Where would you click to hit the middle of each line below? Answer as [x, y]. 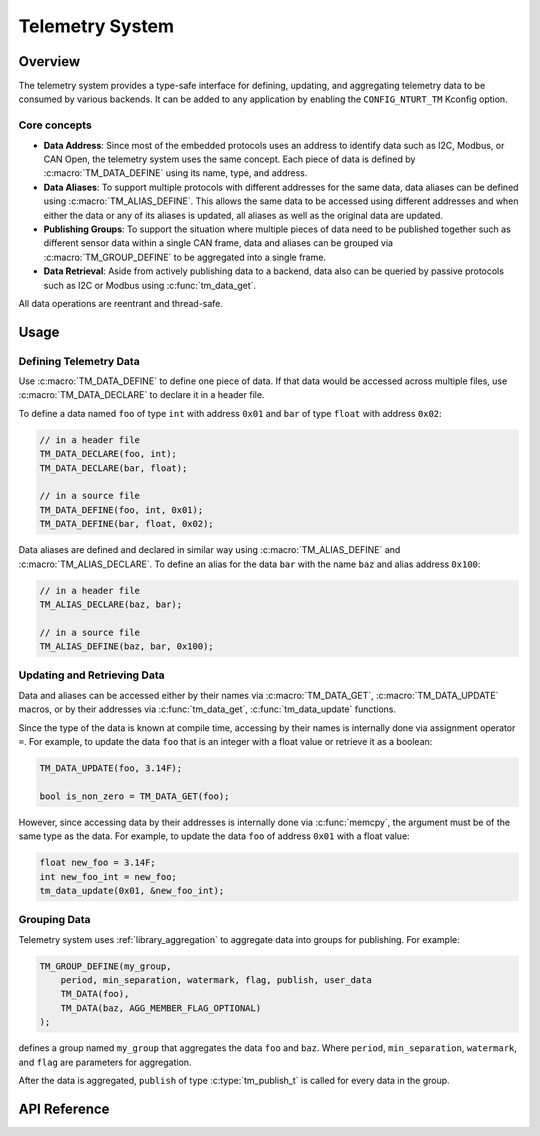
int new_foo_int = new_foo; [108, 876]
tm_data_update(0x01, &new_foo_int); [132, 890]
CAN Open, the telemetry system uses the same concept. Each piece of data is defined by [229, 159]
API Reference [64, 1108]
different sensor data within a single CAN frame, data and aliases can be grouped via [218, 243]
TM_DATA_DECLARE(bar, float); [113, 468]
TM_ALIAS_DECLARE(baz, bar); [111, 604]
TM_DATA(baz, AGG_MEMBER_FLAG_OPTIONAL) [161, 1008]
